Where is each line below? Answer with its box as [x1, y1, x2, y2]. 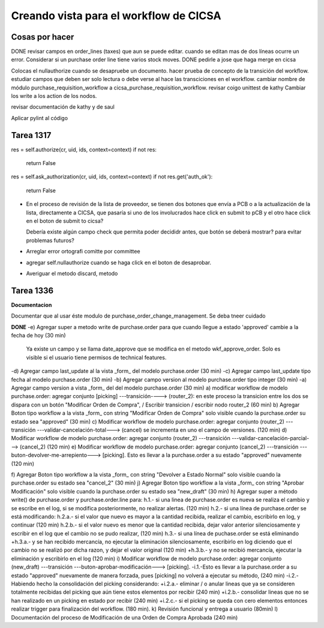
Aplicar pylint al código [11, 114, 68, 121]
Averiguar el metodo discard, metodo [26, 270, 118, 277]
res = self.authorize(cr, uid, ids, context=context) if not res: [11, 146, 157, 153]
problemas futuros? [26, 237, 74, 244]
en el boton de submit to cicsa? [26, 217, 104, 225]
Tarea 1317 [11, 130, 52, 140]
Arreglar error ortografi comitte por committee [26, 248, 140, 255]
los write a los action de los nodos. [11, 92, 97, 100]
